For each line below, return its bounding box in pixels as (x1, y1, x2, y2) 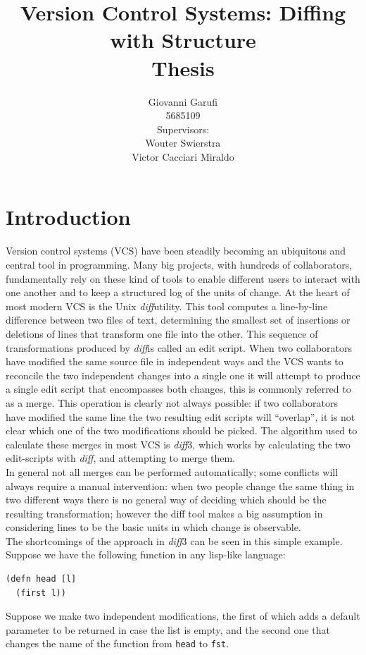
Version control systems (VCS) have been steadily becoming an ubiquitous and (6, 243, 346, 258)
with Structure (110, 25, 256, 54)
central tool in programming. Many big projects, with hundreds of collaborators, (6, 257, 353, 271)
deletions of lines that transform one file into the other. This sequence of (6, 326, 318, 341)
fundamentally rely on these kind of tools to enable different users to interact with (6, 271, 360, 286)
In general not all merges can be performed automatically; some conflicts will (6, 464, 339, 479)
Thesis (151, 53, 215, 82)
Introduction (6, 202, 131, 231)
